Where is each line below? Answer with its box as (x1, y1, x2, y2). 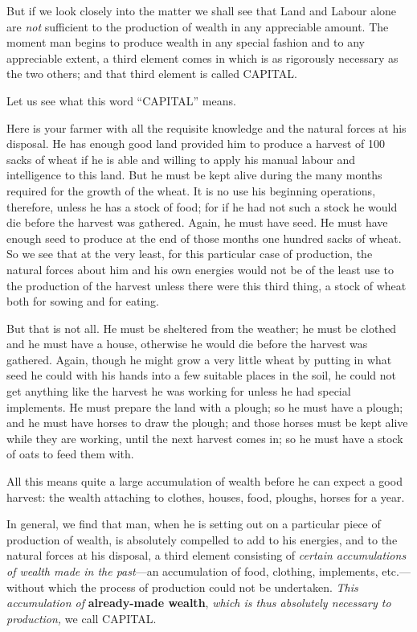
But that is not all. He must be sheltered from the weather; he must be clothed (6, 319, 397, 336)
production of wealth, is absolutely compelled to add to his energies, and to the (6, 531, 398, 548)
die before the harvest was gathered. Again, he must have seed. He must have (6, 214, 388, 231)
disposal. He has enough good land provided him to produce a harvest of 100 (6, 135, 386, 152)
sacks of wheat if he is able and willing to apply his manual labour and (6, 150, 355, 167)
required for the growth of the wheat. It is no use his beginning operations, (6, 182, 376, 199)
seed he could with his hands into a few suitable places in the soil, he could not (6, 367, 397, 384)
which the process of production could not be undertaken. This (48, 578, 358, 595)
